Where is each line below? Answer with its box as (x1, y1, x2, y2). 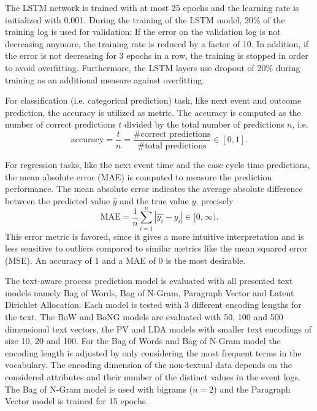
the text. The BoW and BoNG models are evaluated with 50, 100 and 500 (5, 310, 283, 323)
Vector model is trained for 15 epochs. (5, 394, 148, 407)
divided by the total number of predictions (124, 118, 285, 131)
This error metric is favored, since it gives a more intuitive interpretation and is (5, 229, 304, 242)
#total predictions (137, 142, 207, 150)
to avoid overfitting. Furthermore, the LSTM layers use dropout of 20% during (5, 61, 300, 74)
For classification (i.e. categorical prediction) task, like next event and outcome (5, 94, 302, 107)
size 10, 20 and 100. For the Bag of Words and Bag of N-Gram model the (5, 334, 281, 347)
